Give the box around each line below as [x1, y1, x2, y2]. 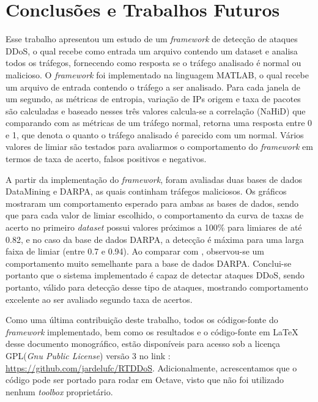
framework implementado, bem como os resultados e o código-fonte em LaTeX [6, 325, 298, 338]
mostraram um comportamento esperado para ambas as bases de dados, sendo [6, 196, 299, 209]
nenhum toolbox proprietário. [6, 385, 113, 398]
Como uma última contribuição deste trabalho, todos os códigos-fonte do [6, 313, 278, 326]
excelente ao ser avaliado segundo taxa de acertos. [6, 292, 193, 305]
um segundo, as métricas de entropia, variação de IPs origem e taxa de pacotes [6, 92, 301, 105]
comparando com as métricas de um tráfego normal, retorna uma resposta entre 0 [6, 116, 312, 129]
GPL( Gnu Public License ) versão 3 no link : [6, 349, 171, 362]
